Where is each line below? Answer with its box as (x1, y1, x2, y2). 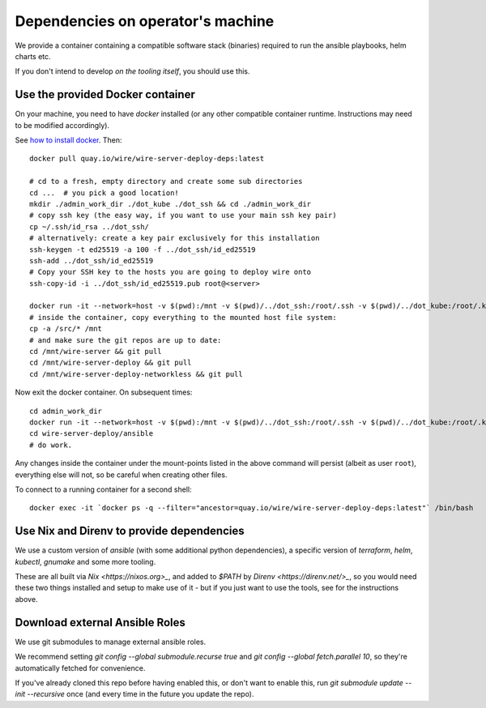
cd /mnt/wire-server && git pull (29, 347, 162, 356)
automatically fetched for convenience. (15, 663, 146, 672)
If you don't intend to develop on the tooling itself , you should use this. (15, 66, 250, 76)
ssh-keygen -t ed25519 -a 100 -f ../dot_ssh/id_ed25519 (29, 245, 256, 254)
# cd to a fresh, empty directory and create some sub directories (29, 177, 303, 186)
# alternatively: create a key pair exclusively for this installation (29, 233, 320, 243)
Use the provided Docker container (15, 87, 196, 101)
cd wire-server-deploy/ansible (29, 429, 154, 438)
